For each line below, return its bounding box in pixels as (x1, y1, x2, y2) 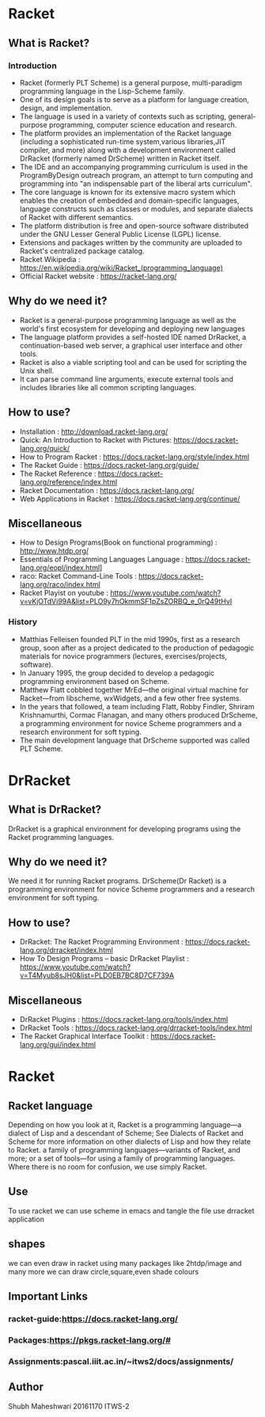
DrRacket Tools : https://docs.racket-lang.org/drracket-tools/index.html (19, 1023, 252, 1033)
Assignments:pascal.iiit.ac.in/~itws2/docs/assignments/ (8, 1355, 234, 1366)
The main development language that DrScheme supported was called (19, 735, 251, 745)
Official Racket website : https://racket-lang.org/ (19, 271, 177, 281)
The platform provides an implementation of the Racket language (19, 128, 232, 138)
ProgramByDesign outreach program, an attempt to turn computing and (19, 170, 253, 180)
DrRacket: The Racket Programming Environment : (19, 937, 184, 947)
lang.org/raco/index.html (19, 579, 100, 590)
